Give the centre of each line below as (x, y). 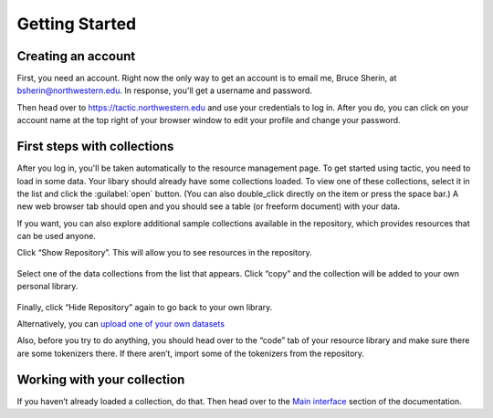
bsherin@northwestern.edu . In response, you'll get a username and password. (164, 90)
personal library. (47, 287)
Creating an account (76, 56)
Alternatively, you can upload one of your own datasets (121, 324)
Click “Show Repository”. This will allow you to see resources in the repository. (164, 253)
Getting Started (77, 24)
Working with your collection (101, 379)
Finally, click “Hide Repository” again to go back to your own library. (145, 307)
